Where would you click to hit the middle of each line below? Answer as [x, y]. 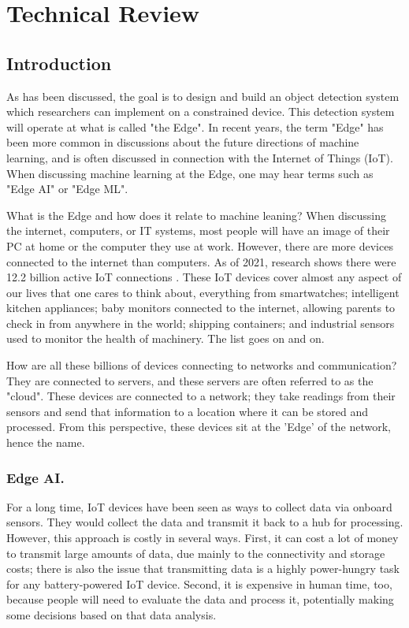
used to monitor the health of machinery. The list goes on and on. [165, 338]
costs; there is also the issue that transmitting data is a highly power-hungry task [203, 569]
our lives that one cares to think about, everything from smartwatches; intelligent [203, 292]
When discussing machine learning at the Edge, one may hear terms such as [190, 173]
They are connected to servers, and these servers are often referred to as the [190, 380]
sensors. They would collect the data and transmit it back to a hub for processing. [205, 522]
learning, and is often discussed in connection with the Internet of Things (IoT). [200, 157]
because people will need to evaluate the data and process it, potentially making [200, 599]
